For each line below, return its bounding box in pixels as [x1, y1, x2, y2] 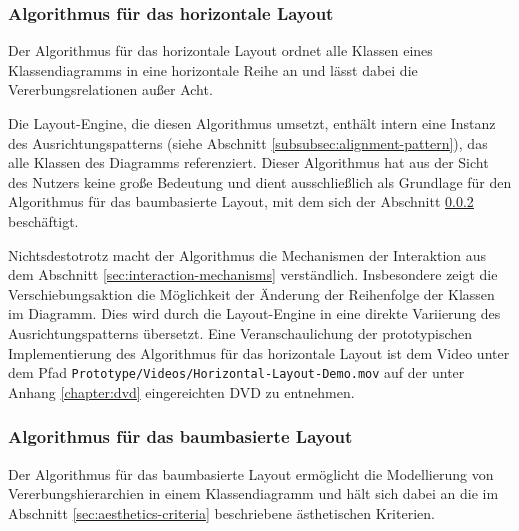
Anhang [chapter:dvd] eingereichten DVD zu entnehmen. [8, 381, 355, 402]
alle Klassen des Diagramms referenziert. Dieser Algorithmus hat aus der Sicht [8, 152, 489, 173]
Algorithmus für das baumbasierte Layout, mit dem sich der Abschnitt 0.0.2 [8, 191, 474, 212]
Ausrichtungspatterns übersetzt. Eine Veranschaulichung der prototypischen [8, 322, 473, 343]
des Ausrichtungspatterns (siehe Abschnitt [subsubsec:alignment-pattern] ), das [8, 132, 488, 153]
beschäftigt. [8, 210, 79, 231]
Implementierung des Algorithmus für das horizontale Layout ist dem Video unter [8, 342, 510, 363]
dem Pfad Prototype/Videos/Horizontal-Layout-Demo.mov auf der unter [8, 362, 465, 383]
